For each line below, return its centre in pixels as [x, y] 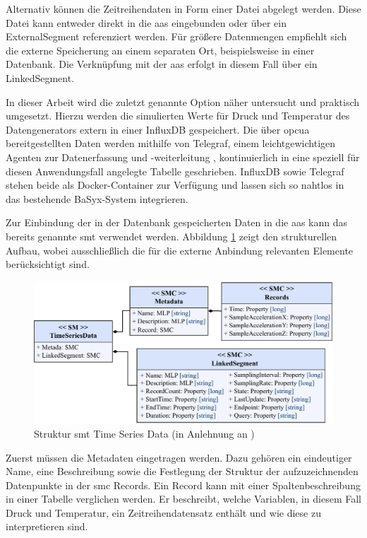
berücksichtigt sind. [48, 264]
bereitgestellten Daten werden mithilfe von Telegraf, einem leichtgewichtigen [171, 143]
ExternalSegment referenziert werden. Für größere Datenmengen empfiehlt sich [176, 36]
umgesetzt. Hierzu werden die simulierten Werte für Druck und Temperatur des [178, 116]
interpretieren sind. [47, 526]
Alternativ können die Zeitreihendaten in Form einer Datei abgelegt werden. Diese [183, 8]
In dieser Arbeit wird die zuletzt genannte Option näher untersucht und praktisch [183, 101]
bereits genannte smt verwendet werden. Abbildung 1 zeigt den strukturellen [172, 236]
